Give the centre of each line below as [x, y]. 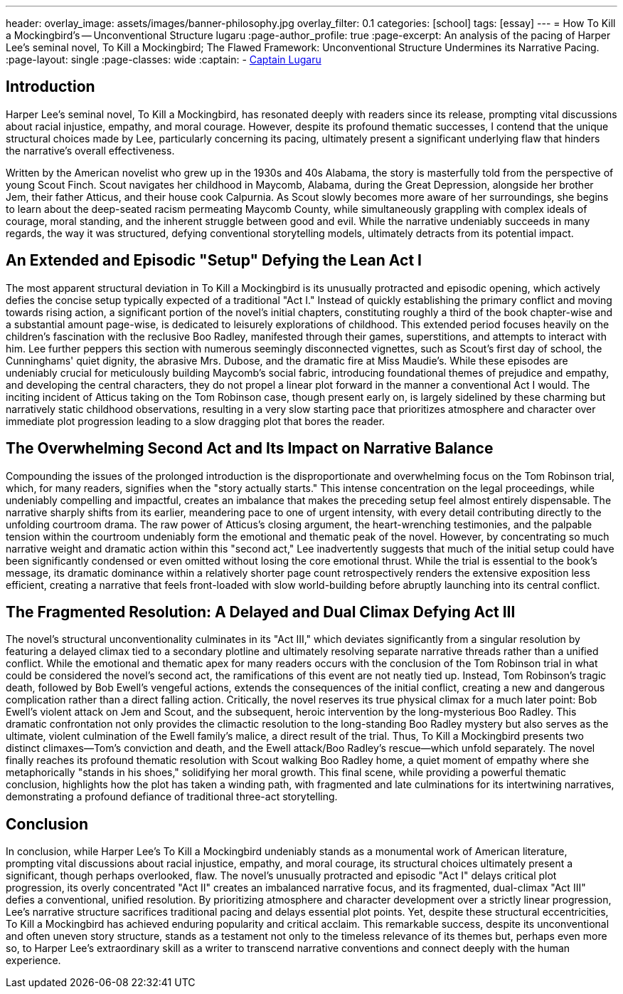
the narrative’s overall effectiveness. [90, 150]
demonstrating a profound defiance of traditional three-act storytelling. [172, 797]
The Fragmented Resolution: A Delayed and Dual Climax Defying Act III [261, 612]
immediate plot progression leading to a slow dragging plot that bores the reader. [196, 421]
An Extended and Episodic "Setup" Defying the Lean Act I [214, 261]
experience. [33, 961]
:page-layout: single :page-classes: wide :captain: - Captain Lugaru [164, 59]
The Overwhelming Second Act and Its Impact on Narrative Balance [250, 449]
